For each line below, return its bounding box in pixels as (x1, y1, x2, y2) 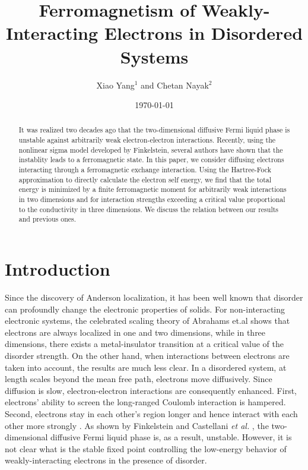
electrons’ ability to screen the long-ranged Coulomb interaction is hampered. (5, 396, 286, 408)
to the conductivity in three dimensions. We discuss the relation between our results (18, 204, 279, 214)
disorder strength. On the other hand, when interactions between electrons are (5, 349, 290, 361)
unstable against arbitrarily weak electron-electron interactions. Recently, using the (18, 135, 276, 145)
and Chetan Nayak (141, 78, 209, 91)
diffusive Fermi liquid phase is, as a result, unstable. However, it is (50, 431, 292, 443)
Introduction (5, 257, 110, 281)
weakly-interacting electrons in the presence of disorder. (5, 454, 207, 466)
